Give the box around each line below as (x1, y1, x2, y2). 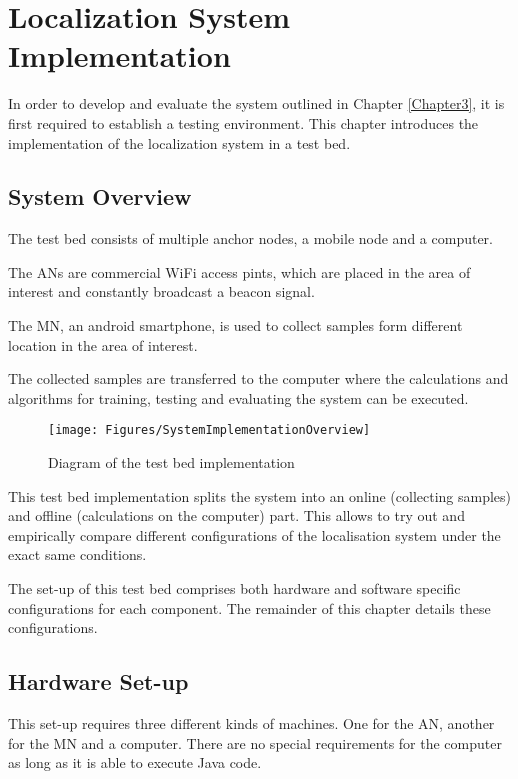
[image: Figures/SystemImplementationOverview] (48, 423, 371, 438)
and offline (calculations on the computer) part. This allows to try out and (8, 505, 465, 526)
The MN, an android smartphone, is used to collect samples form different (8, 315, 463, 336)
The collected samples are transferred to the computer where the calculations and (8, 368, 509, 389)
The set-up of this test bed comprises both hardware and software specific (8, 578, 461, 599)
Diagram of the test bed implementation (48, 452, 295, 473)
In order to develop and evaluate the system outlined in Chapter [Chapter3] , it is (8, 93, 505, 114)
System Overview (8, 181, 192, 212)
